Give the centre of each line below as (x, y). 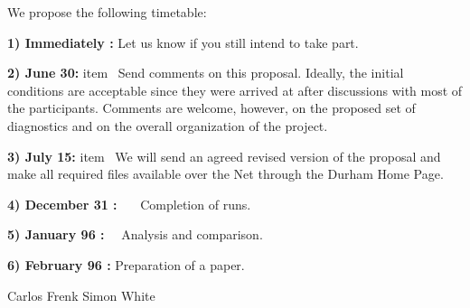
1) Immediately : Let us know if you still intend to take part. (183, 42)
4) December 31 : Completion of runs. (129, 204)
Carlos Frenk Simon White (81, 295)
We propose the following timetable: (107, 12)
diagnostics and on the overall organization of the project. (168, 125)
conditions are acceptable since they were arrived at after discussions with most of (235, 90)
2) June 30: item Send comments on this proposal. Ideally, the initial (206, 73)
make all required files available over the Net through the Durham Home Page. (226, 174)
